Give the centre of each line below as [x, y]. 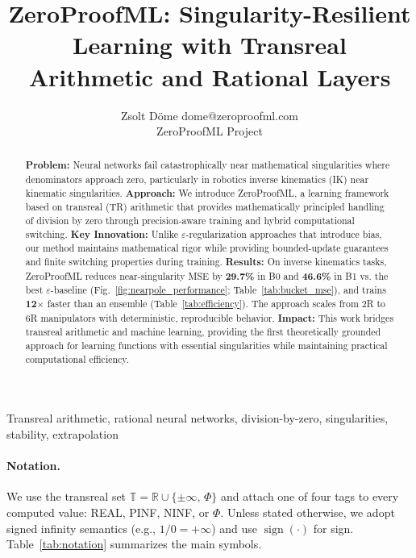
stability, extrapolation [62, 433]
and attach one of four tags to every [310, 496]
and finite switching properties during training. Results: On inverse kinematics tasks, [206, 262]
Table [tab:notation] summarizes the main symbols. [134, 544]
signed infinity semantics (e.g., [81, 528]
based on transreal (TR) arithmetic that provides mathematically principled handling [205, 207]
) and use [235, 528]
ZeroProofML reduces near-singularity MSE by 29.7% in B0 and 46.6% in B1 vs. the [207, 276]
